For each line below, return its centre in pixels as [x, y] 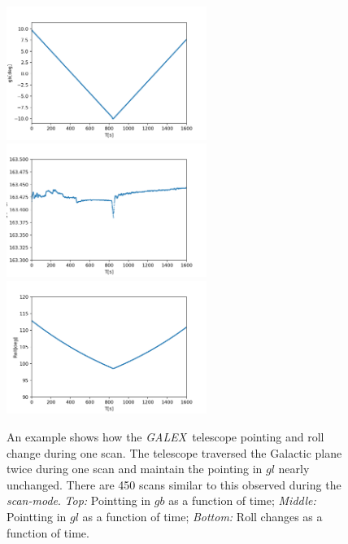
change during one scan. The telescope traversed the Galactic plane [174, 452]
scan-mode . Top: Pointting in [79, 500]
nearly [294, 469]
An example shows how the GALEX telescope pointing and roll [165, 437]
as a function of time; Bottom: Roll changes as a [202, 517]
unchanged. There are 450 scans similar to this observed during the [174, 484]
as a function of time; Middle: [242, 500]
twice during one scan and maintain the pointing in [135, 469]
